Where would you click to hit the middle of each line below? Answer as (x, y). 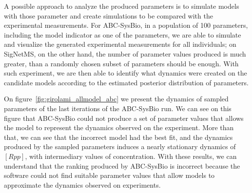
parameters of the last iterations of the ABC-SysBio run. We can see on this (118, 108)
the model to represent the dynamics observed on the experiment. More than (119, 127)
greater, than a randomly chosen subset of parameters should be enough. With (121, 63)
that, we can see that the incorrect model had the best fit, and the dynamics (118, 137)
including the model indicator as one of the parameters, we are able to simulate (123, 34)
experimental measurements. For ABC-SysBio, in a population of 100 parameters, (126, 25)
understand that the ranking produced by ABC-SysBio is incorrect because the (122, 165)
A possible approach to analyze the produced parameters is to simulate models (122, 6)
